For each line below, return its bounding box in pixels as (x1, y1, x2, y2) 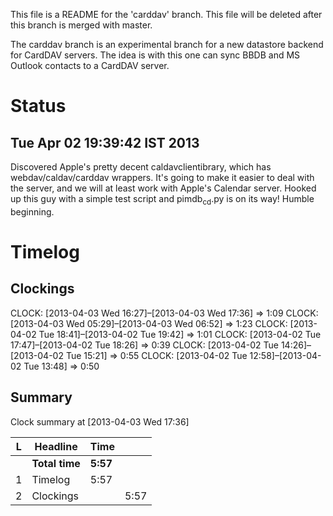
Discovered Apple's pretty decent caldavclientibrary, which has (10, 161, 272, 173)
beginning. (10, 205, 55, 218)
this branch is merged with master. (10, 19, 153, 31)
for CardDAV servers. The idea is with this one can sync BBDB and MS (10, 49, 301, 61)
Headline (34, 439, 78, 453)
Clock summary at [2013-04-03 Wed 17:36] (10, 415, 190, 428)
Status (10, 95, 67, 118)
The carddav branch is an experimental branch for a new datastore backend (10, 39, 324, 50)
